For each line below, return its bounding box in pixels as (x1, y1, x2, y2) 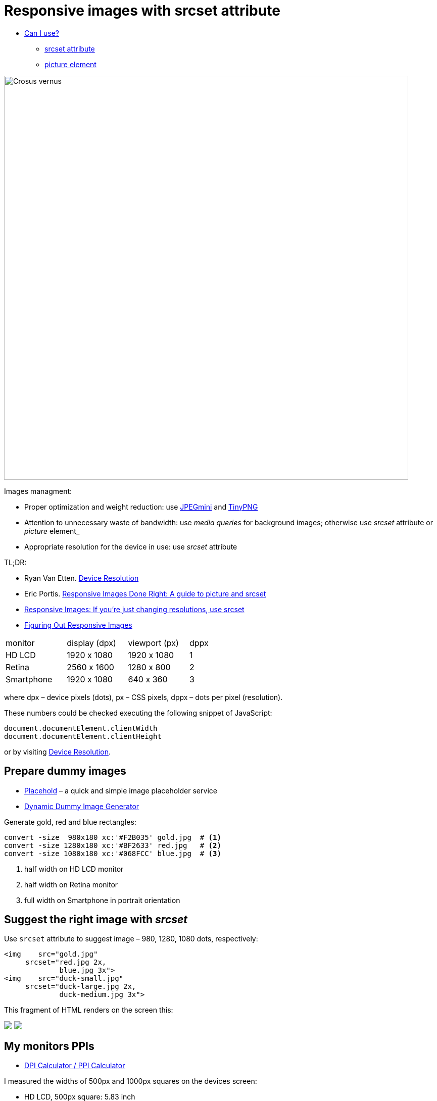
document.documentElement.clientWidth (4, 724, 158, 732)
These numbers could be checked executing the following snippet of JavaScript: (4, 708, 272, 717)
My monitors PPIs (4, 1039, 94, 1053)
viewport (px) (128, 637, 179, 648)
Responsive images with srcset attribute (4, 2, 280, 19)
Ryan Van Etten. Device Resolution (24, 573, 139, 582)
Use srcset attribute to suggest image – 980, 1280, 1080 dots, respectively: (4, 934, 258, 943)
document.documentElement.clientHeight (4, 732, 162, 740)
